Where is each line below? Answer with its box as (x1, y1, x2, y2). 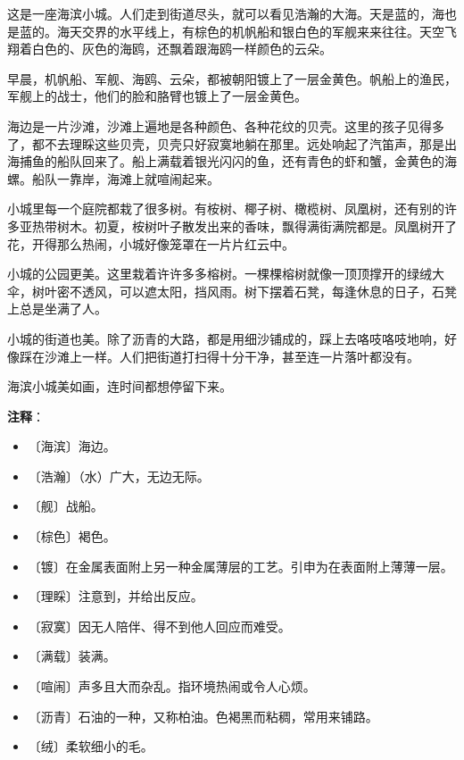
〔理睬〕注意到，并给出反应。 (28, 587, 203, 605)
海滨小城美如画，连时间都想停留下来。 (7, 377, 232, 396)
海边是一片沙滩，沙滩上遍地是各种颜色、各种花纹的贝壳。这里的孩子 (7, 116, 407, 135)
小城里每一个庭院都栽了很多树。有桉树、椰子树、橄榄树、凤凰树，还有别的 (7, 199, 444, 218)
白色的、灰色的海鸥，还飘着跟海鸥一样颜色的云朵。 (31, 39, 332, 58)
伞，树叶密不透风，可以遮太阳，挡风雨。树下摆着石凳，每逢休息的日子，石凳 (7, 281, 457, 300)
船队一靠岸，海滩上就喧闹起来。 (31, 169, 220, 188)
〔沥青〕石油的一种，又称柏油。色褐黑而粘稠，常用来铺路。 (28, 706, 378, 725)
